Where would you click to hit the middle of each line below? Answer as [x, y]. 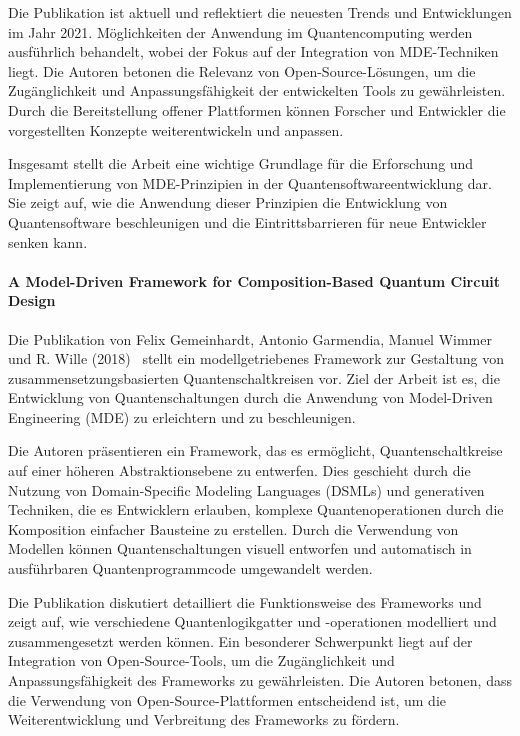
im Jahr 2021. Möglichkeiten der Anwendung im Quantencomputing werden [240, 31]
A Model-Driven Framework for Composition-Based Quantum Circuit [254, 280]
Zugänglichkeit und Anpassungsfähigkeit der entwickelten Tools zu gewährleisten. [257, 90]
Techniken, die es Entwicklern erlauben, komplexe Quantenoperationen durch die [256, 509]
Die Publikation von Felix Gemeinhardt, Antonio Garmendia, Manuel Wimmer [250, 338]
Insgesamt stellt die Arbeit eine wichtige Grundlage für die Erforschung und [241, 163]
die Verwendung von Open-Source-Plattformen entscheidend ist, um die [227, 699]
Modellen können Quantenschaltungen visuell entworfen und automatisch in [240, 548]
